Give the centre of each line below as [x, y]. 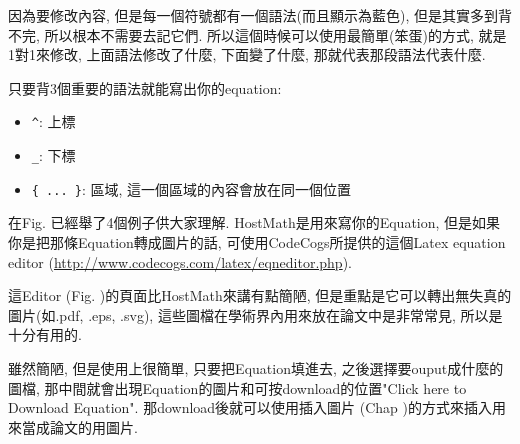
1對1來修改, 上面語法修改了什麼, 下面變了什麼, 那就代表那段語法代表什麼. [247, 54]
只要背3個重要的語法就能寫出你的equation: [145, 87]
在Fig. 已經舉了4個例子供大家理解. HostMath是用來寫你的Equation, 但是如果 [254, 222]
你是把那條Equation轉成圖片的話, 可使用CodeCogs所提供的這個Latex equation [257, 241]
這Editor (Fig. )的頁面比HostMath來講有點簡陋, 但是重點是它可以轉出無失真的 [260, 295]
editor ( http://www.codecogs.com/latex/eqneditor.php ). [180, 261]
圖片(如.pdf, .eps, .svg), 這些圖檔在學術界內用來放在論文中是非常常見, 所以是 [255, 314]
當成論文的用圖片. [79, 426]
